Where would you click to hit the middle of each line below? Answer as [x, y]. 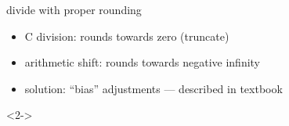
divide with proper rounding [74, 9]
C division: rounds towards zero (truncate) [127, 36]
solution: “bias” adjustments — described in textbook [154, 88]
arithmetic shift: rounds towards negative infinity [143, 62]
